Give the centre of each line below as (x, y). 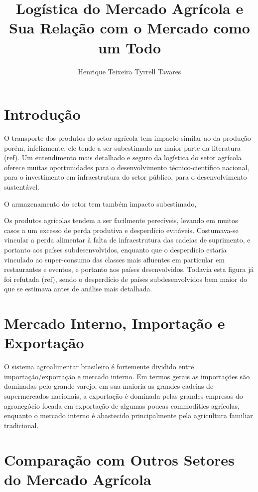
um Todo (129, 47)
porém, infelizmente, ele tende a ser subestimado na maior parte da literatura (122, 147)
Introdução (42, 114)
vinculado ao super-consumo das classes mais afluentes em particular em (114, 259)
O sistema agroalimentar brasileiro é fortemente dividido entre (99, 367)
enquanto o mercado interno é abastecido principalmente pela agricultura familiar (129, 415)
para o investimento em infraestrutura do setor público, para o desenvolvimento (126, 177)
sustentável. (22, 187)
